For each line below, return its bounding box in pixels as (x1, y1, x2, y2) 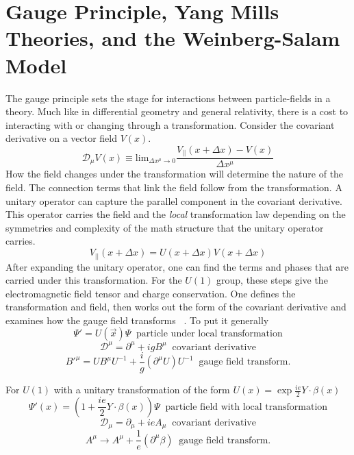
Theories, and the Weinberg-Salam (5, 24, 340, 52)
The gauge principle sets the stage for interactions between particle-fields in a (5, 90, 331, 105)
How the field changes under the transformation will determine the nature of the (5, 167, 344, 181)
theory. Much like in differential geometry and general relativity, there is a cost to (5, 104, 349, 119)
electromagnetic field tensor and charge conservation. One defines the (5, 286, 296, 300)
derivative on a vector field (5, 131, 118, 145)
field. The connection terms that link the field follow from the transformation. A (5, 180, 342, 195)
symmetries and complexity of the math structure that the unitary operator (5, 220, 324, 234)
